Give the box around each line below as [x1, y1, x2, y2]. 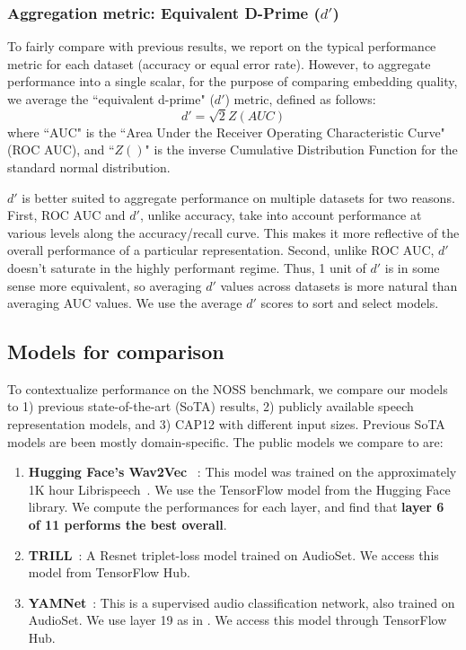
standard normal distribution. [7, 157, 171, 176]
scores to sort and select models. [260, 294, 439, 312]
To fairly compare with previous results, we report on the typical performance [7, 37, 436, 56]
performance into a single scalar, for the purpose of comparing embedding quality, [7, 72, 458, 91]
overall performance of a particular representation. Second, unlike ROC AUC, [7, 241, 435, 259]
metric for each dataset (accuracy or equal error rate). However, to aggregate [7, 54, 431, 73]
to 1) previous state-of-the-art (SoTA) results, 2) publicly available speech [7, 397, 414, 416]
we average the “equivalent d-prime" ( [7, 90, 215, 108]
